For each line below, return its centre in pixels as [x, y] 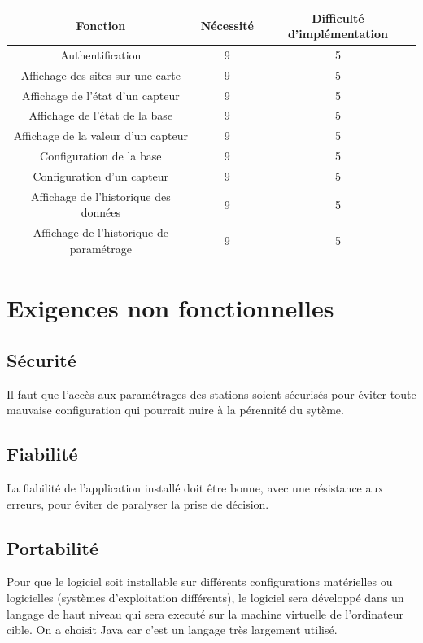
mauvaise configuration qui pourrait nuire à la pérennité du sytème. [175, 410]
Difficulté [338, 17]
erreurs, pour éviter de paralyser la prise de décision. [138, 503]
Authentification [101, 54]
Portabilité [52, 547]
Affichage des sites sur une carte [100, 74]
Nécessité [227, 26]
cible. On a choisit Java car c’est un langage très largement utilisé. [172, 630]
